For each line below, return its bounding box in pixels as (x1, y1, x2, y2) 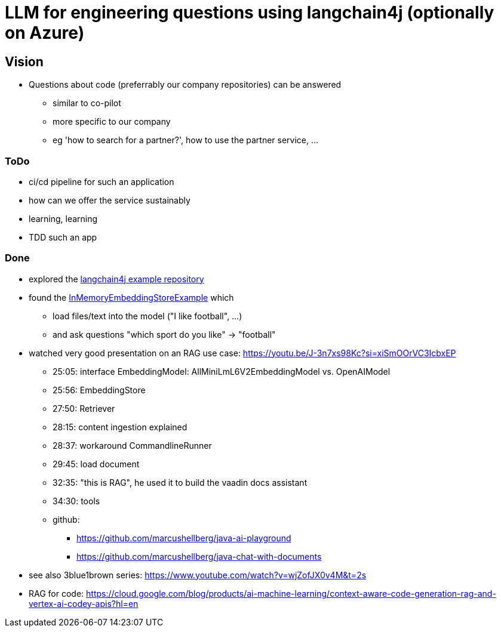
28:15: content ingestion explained (53, 421, 188, 432)
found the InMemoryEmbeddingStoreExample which (29, 292, 234, 303)
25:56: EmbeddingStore (53, 384, 146, 395)
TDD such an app (29, 232, 97, 242)
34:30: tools (53, 495, 100, 506)
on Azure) (5, 23, 85, 43)
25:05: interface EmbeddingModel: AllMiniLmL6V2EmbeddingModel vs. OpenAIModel (53, 366, 391, 377)
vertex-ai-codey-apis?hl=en (29, 598, 139, 609)
